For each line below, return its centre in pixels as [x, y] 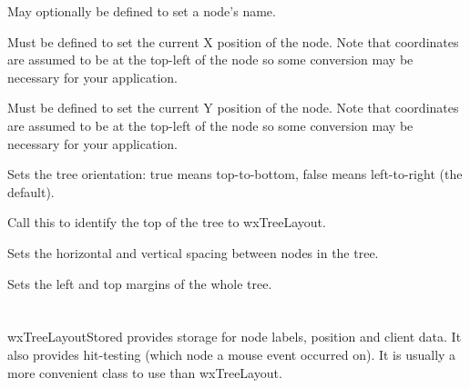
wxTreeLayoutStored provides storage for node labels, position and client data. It [235, 337]
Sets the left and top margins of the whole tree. [140, 283]
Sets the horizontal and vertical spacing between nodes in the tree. [193, 252]
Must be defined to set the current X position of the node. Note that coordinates [233, 41]
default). [31, 191]
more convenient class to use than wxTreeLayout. [145, 372]
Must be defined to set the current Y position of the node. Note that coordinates [233, 108]
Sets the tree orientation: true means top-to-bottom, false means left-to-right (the [235, 174]
